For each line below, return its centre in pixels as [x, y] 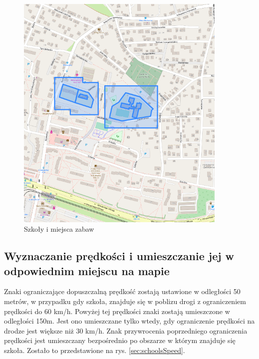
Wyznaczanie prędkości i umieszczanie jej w [119, 256]
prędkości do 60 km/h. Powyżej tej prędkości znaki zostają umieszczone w [117, 311]
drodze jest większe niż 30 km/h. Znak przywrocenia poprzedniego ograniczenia [126, 330]
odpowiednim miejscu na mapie [87, 270]
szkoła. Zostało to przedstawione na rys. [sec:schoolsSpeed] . [95, 350]
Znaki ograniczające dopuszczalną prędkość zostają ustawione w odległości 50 [122, 291]
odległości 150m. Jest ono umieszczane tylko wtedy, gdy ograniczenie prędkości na [129, 321]
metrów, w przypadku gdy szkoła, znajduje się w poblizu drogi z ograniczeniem [125, 301]
